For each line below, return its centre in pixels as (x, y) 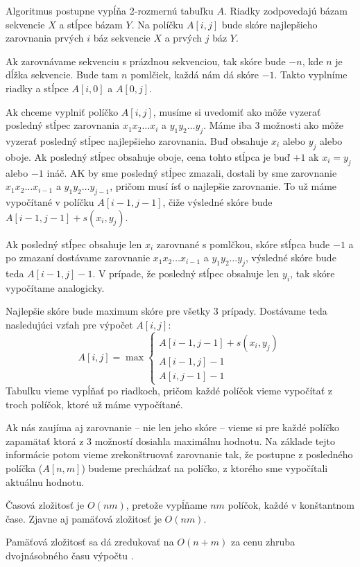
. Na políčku (157, 24)
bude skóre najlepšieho (269, 24)
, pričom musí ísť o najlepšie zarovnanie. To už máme (223, 186)
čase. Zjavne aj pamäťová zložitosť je (84, 518)
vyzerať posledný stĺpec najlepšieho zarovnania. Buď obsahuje (137, 140)
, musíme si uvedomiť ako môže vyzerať (237, 111)
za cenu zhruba (263, 542)
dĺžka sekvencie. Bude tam (62, 75)
